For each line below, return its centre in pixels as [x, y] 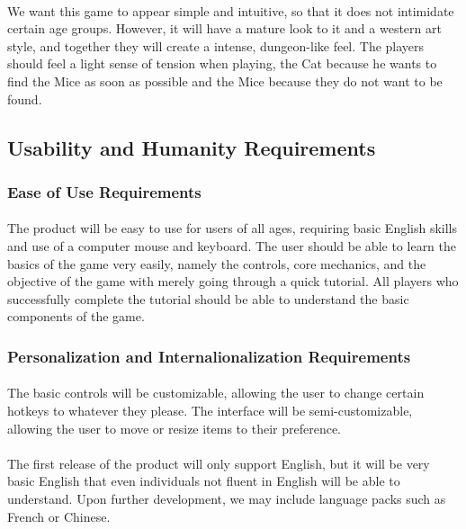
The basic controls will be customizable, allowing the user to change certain [216, 393]
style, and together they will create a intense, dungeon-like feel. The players [216, 45]
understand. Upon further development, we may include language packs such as [227, 498]
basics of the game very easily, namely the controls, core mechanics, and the [217, 263]
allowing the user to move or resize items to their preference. [175, 428]
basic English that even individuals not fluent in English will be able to [204, 481]
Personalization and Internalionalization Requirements [209, 356]
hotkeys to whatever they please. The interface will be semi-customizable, [210, 410]
